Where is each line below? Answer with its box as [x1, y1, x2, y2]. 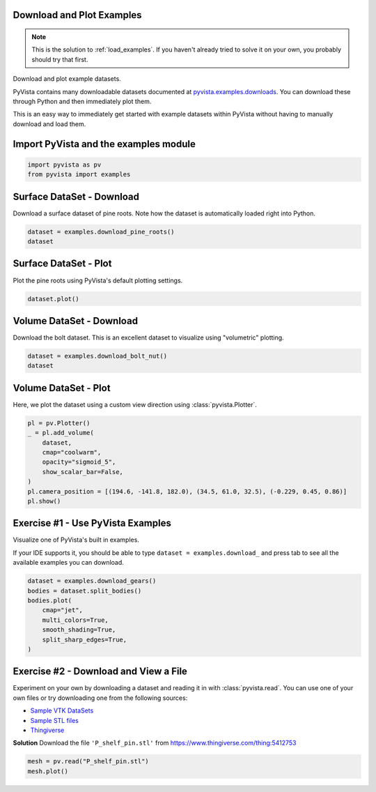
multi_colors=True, [42, 616, 109, 624]
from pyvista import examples [27, 171, 131, 178]
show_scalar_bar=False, [42, 468, 123, 475]
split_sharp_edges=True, [42, 635, 127, 643]
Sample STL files [30, 716, 79, 724]
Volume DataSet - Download [13, 314, 139, 327]
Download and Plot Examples [13, 9, 142, 21]
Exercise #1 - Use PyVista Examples [13, 517, 172, 529]
